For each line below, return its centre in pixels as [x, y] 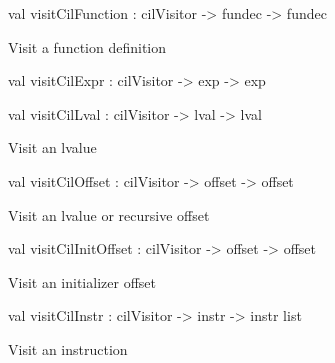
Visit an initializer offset [82, 281]
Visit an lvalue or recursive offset [109, 214]
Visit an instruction [68, 348]
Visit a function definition [87, 46]
